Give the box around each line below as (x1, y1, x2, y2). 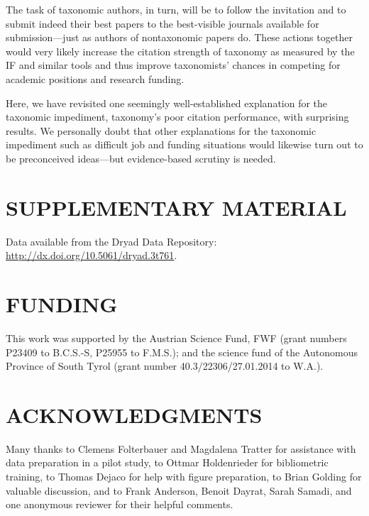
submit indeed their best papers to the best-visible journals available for (6, 16, 319, 31)
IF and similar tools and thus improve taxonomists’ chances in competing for (6, 57, 341, 72)
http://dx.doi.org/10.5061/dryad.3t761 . (6, 248, 177, 263)
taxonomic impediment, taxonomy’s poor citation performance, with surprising (6, 109, 349, 124)
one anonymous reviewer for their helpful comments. (6, 497, 233, 512)
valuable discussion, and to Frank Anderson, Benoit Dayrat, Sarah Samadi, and (6, 483, 352, 498)
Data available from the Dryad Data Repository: (6, 234, 217, 248)
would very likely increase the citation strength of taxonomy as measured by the (6, 43, 355, 58)
